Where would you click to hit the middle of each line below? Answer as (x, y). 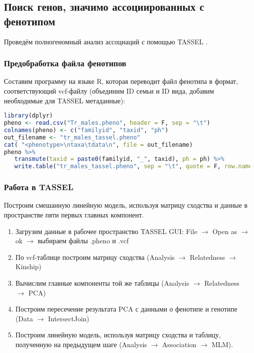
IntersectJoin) (69, 318)
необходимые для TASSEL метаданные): (65, 100)
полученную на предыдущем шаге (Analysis (81, 344)
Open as (225, 231)
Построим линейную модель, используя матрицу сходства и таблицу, (118, 335)
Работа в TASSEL (39, 187)
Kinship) (28, 266)
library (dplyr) (29, 116)
